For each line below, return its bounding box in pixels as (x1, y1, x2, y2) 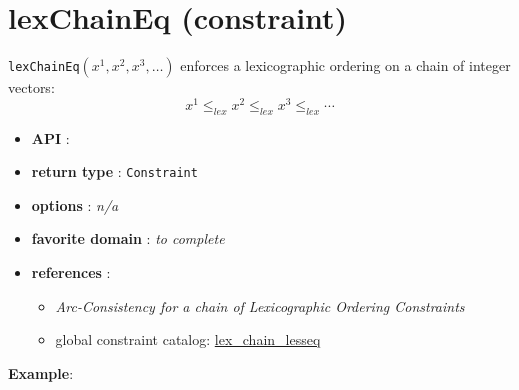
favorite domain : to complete (31, 228, 225, 249)
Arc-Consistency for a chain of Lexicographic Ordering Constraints (55, 295, 465, 316)
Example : (8, 362, 74, 383)
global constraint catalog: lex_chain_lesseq (55, 329, 321, 350)
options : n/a (31, 194, 119, 215)
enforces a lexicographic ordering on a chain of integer (180, 55, 511, 76)
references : (31, 262, 111, 283)
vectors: (8, 77, 55, 98)
